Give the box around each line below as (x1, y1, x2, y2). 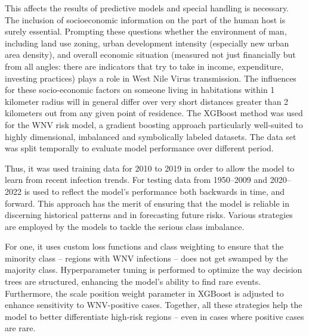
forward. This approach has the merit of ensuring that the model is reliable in (5, 197, 289, 209)
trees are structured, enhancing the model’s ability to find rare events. (5, 275, 261, 288)
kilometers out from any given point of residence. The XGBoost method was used (5, 107, 303, 119)
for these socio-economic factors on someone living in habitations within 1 (5, 83, 275, 96)
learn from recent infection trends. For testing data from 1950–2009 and (5, 173, 268, 186)
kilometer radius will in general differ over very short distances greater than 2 (5, 95, 289, 107)
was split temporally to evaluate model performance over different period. (5, 142, 274, 154)
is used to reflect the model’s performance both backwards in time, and (24, 185, 285, 197)
